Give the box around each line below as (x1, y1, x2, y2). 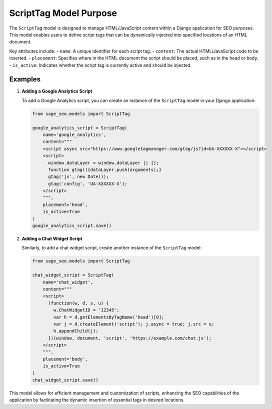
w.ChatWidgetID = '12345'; (53, 307, 119, 313)
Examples (9, 75, 41, 83)
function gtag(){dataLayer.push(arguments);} (48, 166, 162, 172)
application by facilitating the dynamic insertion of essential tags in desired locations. (9, 397, 185, 403)
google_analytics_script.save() (32, 223, 112, 228)
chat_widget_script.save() (32, 377, 98, 383)
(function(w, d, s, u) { (48, 300, 109, 306)
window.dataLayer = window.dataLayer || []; (48, 160, 159, 165)
